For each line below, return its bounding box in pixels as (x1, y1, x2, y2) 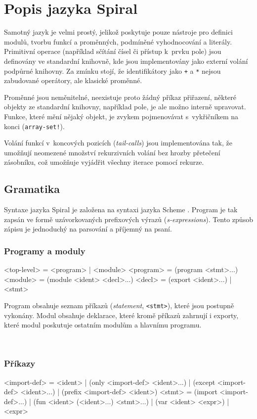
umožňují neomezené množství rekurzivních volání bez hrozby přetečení (4, 147, 220, 157)
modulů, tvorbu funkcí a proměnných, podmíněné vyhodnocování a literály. (4, 36, 232, 47)
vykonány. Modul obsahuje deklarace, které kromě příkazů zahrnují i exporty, (4, 310, 239, 320)
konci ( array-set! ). (4, 121, 65, 131)
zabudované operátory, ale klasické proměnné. (4, 75, 142, 86)
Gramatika (4, 181, 60, 196)
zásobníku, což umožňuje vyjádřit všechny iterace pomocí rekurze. (4, 157, 204, 167)
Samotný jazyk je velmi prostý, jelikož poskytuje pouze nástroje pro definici (4, 27, 233, 37)
